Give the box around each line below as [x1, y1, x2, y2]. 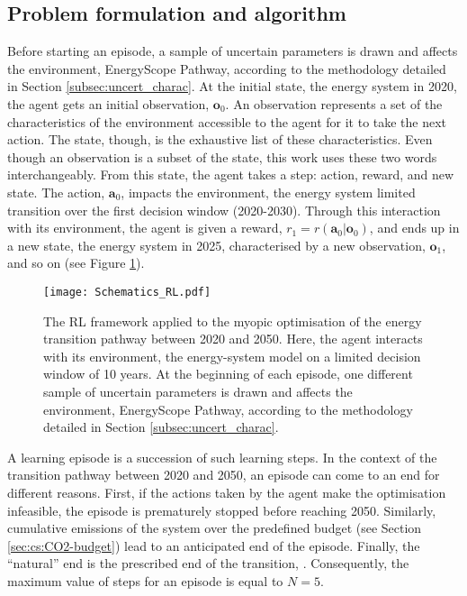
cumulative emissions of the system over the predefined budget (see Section [7, 518, 422, 537]
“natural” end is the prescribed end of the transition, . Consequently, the [7, 554, 409, 573]
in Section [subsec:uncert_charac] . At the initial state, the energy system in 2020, [7, 77, 457, 96]
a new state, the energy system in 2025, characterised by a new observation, [7, 235, 426, 254]
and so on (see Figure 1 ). [7, 253, 145, 272]
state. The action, [7, 182, 105, 201]
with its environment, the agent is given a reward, [7, 218, 283, 237]
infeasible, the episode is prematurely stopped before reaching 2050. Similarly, [7, 500, 436, 519]
